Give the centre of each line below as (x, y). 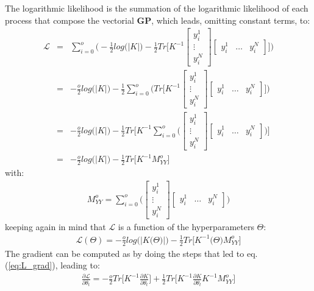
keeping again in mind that (55, 226)
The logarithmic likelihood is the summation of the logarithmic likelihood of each (157, 8)
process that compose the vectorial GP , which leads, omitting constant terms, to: (158, 20)
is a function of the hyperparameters (186, 226)
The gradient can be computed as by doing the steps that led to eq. (131, 253)
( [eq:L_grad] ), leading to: (52, 265)
